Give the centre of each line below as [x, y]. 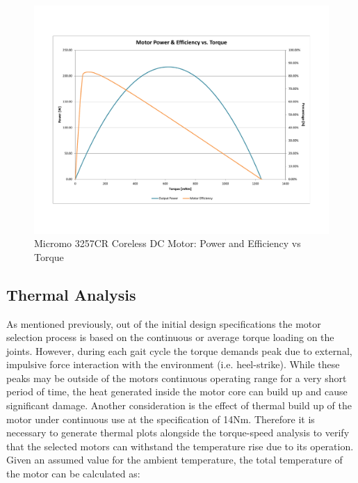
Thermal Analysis [71, 294]
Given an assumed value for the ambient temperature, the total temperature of [174, 460]
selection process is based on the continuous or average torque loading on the [170, 337]
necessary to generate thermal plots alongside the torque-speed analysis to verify [178, 433]
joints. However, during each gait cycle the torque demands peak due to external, [179, 350]
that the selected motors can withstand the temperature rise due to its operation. [180, 446]
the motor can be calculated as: [73, 474]
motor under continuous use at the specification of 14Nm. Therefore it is [161, 419]
